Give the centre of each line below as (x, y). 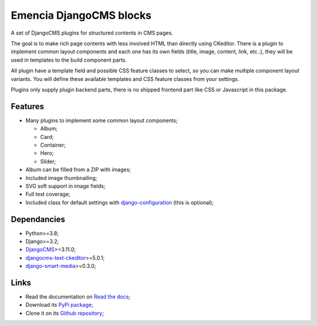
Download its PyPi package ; (59, 305)
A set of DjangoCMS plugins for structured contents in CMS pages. (92, 33)
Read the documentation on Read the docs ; (78, 297)
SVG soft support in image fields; (65, 186)
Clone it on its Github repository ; (65, 313)
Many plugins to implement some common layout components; (102, 120)
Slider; (48, 161)
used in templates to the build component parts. (69, 60)
